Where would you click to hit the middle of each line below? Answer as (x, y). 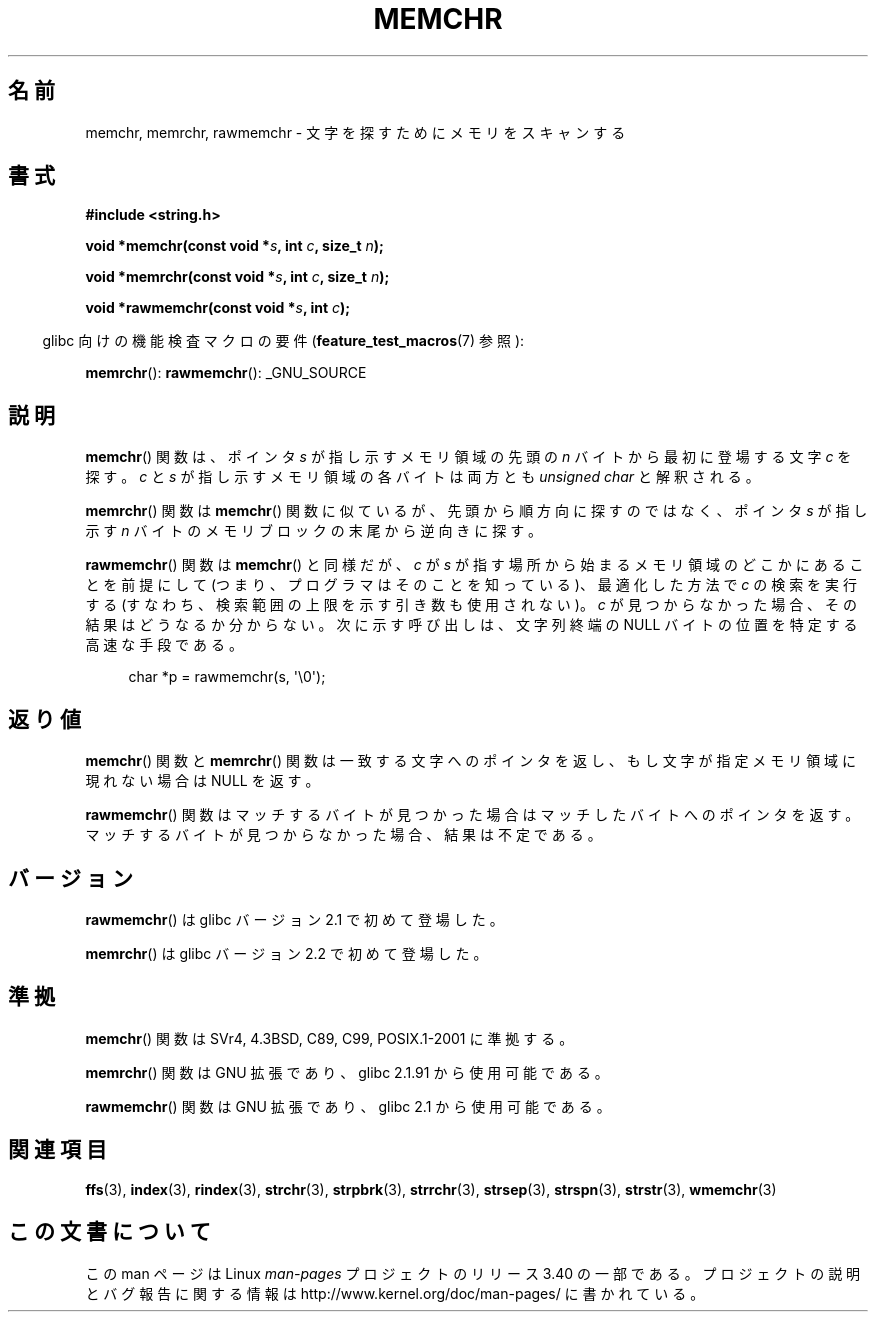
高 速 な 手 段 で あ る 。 (164, 645)
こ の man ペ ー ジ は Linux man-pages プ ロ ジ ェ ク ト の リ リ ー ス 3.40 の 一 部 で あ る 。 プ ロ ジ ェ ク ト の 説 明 (473, 1273)
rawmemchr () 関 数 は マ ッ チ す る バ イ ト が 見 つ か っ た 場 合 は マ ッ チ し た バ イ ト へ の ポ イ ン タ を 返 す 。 (472, 815)
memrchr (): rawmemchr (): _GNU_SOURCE (226, 373)
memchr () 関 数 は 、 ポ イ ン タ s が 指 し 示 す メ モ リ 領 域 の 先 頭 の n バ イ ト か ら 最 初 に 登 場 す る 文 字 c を (468, 457)
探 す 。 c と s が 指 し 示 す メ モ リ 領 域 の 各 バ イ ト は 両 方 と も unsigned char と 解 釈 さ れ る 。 (422, 477)
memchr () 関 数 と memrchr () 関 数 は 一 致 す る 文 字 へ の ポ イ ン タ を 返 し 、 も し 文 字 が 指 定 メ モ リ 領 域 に (471, 761)
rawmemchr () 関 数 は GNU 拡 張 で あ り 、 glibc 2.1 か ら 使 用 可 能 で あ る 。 (348, 1106)
